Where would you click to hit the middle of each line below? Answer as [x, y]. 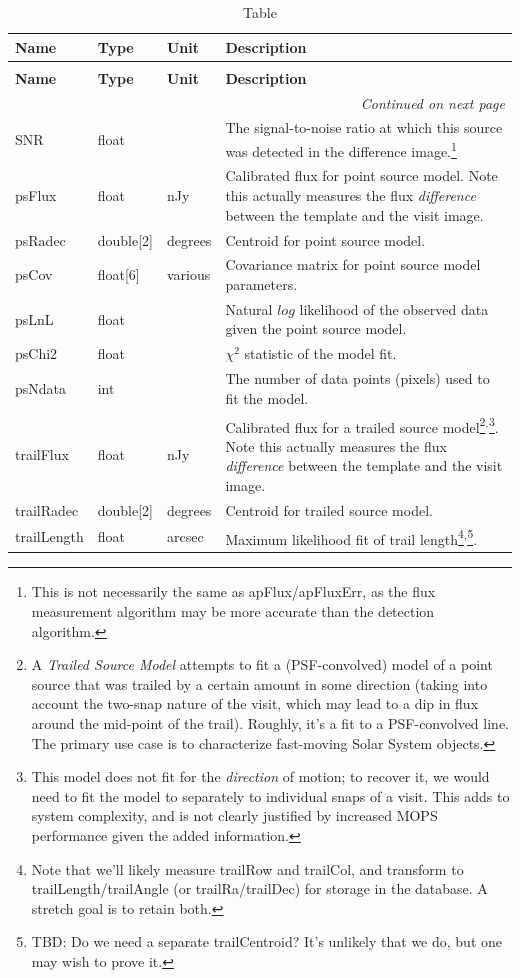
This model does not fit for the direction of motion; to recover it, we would [260, 776]
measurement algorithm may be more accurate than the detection [233, 610]
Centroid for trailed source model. [329, 509]
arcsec [185, 536]
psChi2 [36, 353]
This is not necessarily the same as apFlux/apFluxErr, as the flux [233, 591]
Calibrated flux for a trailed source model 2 [355, 425]
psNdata [41, 387]
